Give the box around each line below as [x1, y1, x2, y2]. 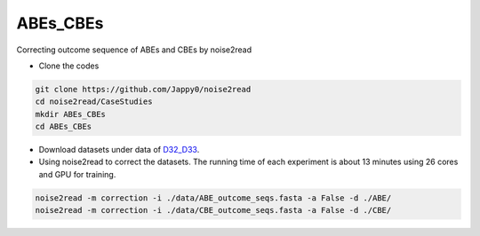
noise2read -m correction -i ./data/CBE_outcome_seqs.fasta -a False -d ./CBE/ [35, 205, 392, 216]
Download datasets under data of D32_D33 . [38, 145, 200, 155]
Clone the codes [38, 60, 100, 71]
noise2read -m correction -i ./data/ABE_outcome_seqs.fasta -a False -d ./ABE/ [35, 193, 392, 203]
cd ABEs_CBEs [35, 122, 92, 132]
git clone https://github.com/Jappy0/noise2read [35, 84, 252, 94]
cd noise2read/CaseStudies [35, 97, 153, 106]
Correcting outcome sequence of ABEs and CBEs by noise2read [16, 44, 252, 55]
